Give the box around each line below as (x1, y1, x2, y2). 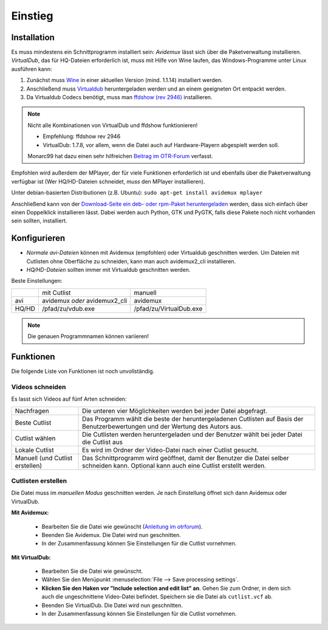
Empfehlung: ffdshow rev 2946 (43, 133, 121, 140)
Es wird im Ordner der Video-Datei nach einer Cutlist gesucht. (82, 446, 259, 454)
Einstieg (11, 9, 53, 22)
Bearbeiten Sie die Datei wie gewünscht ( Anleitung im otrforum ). (41, 523, 203, 530)
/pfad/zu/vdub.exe (41, 304, 95, 313)
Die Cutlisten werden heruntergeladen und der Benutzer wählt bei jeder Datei (82, 430, 303, 438)
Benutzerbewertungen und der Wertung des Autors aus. (82, 422, 243, 431)
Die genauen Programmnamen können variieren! (27, 333, 149, 340)
